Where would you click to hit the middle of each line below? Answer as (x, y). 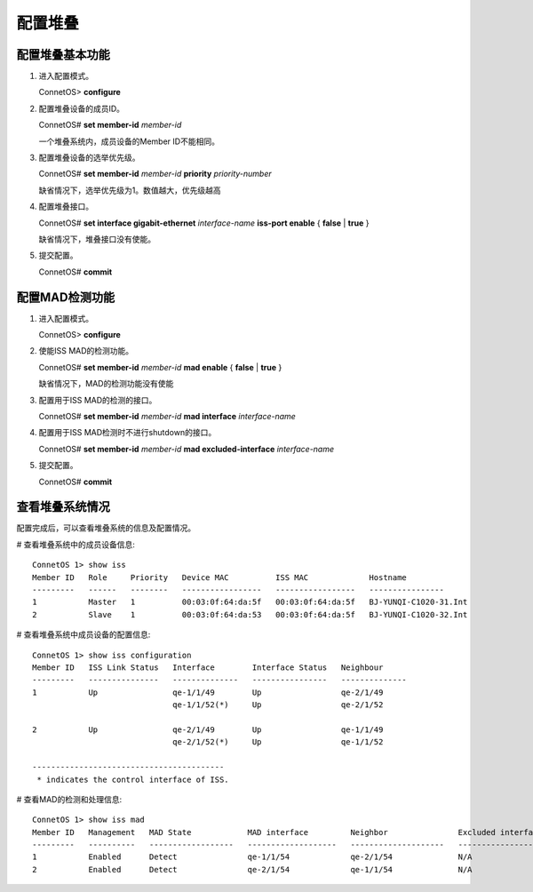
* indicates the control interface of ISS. (133, 779)
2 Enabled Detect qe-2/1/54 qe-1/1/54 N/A (252, 869)
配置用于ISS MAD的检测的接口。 (98, 400)
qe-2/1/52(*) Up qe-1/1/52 (278, 742)
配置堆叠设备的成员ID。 (81, 108)
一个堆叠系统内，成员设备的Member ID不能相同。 (129, 141)
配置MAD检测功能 (66, 297)
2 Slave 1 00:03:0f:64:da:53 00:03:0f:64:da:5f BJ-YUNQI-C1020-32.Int (250, 614)
